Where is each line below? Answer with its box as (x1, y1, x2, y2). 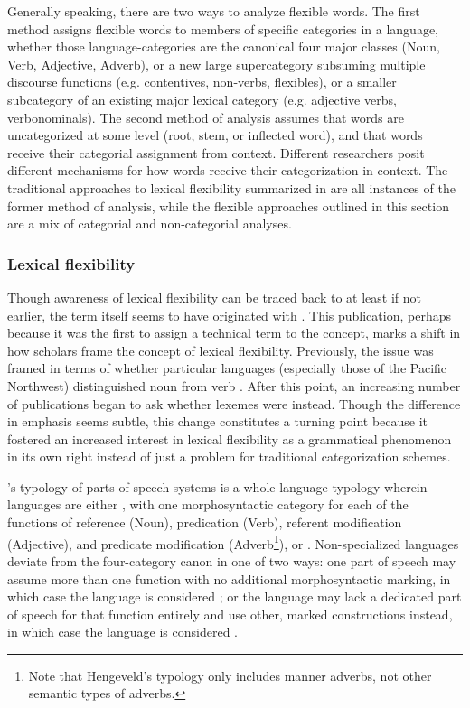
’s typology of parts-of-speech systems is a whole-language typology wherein (7, 477, 428, 496)
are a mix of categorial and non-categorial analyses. (7, 214, 292, 233)
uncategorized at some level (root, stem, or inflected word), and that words (7, 126, 423, 144)
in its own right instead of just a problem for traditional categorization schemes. (7, 447, 451, 466)
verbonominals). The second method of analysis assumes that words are (7, 107, 404, 126)
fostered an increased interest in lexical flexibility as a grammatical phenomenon (7, 429, 452, 448)
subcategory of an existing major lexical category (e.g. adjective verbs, (7, 89, 397, 108)
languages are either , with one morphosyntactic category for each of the (7, 495, 409, 514)
